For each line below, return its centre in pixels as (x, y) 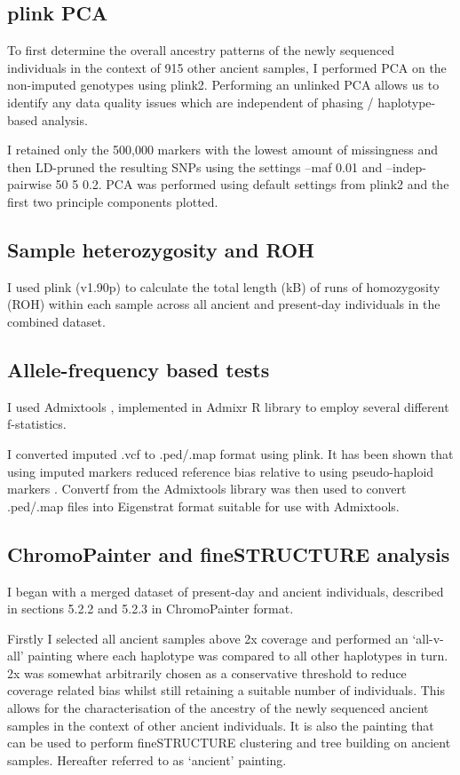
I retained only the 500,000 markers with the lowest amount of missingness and (223, 150)
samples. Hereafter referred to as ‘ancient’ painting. (147, 759)
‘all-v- (428, 638)
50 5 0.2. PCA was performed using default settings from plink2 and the (252, 184)
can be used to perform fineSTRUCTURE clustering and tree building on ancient (229, 743)
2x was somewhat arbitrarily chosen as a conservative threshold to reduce (207, 672)
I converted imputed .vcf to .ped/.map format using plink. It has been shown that (230, 453)
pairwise (29, 184)
